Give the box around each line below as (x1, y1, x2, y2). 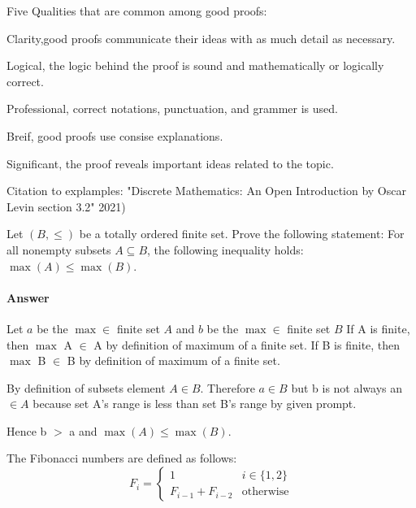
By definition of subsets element (6, 379, 166, 396)
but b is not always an (291, 379, 403, 396)
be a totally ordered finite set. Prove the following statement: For (79, 225, 405, 242)
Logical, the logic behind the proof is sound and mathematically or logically (6, 57, 384, 74)
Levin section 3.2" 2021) (6, 198, 126, 215)
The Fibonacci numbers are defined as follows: (6, 449, 237, 467)
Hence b (6, 422, 47, 439)
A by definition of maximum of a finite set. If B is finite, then (93, 336, 401, 353)
